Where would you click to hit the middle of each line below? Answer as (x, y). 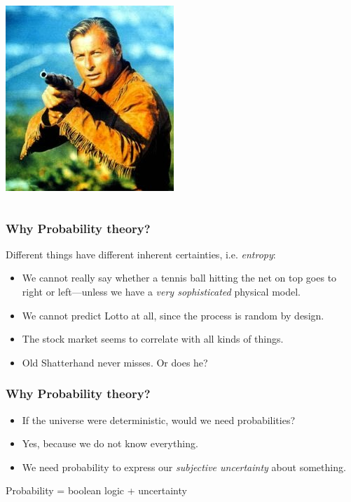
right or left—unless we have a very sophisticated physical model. (161, 291)
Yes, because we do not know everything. (110, 443)
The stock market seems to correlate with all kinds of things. (153, 339)
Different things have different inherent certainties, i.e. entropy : (141, 254)
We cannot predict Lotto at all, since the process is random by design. (173, 315)
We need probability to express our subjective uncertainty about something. (184, 467)
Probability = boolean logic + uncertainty (96, 490)
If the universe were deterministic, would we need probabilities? (159, 420)
